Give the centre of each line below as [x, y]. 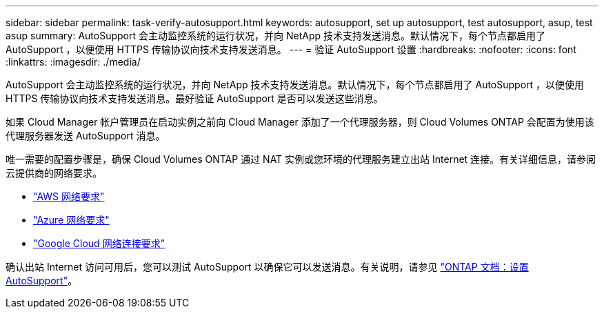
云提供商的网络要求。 [54, 173]
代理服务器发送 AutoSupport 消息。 [85, 136]
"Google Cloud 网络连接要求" [99, 243]
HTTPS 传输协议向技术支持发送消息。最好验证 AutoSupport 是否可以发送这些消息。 [194, 98]
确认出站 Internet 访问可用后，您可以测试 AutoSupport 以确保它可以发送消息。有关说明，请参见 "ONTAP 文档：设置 [267, 267]
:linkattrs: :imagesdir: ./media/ [73, 62]
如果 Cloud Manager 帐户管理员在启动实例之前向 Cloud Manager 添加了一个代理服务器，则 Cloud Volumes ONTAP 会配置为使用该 [300, 122]
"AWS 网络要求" [69, 196]
